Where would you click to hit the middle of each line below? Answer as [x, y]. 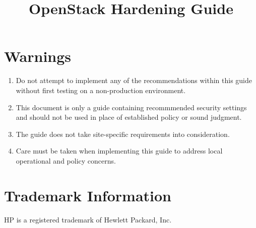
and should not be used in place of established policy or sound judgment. [129, 117]
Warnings [38, 56]
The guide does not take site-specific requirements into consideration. [123, 134]
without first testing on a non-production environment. [101, 90]
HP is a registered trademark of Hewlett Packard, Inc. [88, 219]
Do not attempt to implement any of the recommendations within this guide [134, 80]
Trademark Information [88, 195]
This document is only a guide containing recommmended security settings [131, 107]
